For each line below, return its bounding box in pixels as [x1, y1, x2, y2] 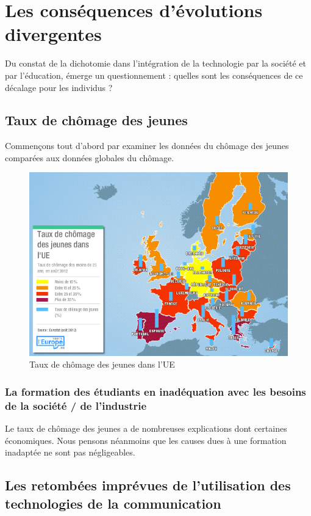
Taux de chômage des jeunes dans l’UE [29, 358, 175, 371]
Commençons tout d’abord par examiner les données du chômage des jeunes [5, 139, 289, 152]
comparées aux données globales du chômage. [5, 151, 174, 164]
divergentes [5, 21, 102, 46]
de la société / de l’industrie [5, 398, 147, 413]
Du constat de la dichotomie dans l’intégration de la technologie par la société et [5, 57, 306, 70]
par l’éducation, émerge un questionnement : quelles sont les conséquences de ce [5, 68, 303, 81]
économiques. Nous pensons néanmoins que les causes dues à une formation [5, 434, 287, 446]
